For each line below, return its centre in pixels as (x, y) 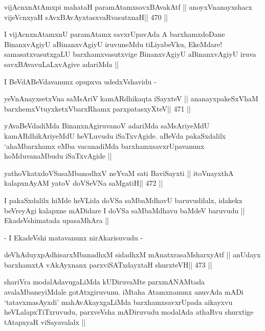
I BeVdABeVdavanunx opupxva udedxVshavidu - (80, 81)
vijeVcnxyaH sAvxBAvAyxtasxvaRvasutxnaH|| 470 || (86, 17)
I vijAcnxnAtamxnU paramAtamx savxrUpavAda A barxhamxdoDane (115, 34)
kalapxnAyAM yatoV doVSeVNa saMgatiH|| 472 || (84, 183)
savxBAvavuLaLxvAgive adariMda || (61, 64)
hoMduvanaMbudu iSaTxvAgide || (58, 156)
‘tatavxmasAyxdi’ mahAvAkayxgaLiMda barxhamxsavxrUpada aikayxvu (118, 302)
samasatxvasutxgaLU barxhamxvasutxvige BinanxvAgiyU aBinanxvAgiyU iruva (130, 54)
